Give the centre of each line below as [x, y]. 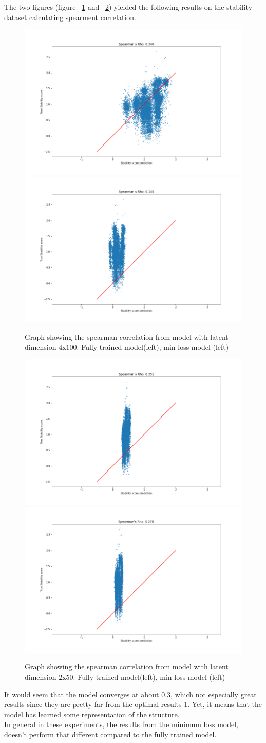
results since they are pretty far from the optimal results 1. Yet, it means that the [133, 704]
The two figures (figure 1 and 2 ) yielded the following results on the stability [128, 7]
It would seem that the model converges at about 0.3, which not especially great [130, 694]
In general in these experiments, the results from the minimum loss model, [121, 724]
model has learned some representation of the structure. [92, 714]
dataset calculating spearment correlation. [70, 17]
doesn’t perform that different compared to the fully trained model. [110, 734]
